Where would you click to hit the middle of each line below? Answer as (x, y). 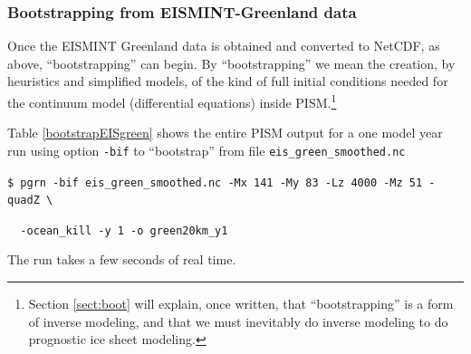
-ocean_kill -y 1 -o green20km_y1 (124, 230)
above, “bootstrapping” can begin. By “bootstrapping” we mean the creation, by (231, 63)
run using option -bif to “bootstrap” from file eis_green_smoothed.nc (207, 150)
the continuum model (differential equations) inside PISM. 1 (172, 101)
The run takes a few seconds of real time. (122, 259)
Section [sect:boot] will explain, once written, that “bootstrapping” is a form (241, 304)
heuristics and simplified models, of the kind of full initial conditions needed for (228, 81)
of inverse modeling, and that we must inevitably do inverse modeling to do (238, 321)
